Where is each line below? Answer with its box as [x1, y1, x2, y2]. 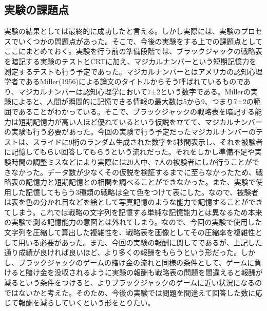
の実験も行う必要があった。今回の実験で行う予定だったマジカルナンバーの [4, 126, 256, 137]
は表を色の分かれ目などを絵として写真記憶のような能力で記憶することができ [4, 197, 263, 207]
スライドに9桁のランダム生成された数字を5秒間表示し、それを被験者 [32, 136, 263, 147]
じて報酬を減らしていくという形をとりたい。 [4, 297, 155, 308]
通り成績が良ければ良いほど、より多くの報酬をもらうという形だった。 [4, 247, 241, 258]
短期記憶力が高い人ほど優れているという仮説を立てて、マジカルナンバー [18, 116, 262, 127]
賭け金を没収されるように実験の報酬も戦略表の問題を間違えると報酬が [25, 267, 263, 278]
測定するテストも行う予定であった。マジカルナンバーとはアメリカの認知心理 [4, 66, 263, 76]
